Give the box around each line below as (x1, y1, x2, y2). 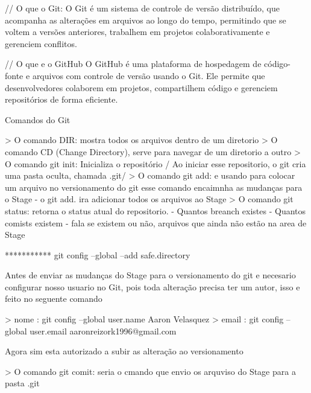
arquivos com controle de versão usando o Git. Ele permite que (32, 69, 265, 81)
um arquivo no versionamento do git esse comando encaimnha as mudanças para (5, 181, 303, 193)
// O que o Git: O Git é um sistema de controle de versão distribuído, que (5, 2, 280, 14)
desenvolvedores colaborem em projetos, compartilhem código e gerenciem (5, 81, 278, 94)
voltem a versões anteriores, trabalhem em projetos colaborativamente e (5, 25, 270, 38)
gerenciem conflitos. (5, 37, 77, 50)
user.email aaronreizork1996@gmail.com (30, 324, 177, 337)
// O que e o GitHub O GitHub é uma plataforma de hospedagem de (5, 57, 262, 70)
